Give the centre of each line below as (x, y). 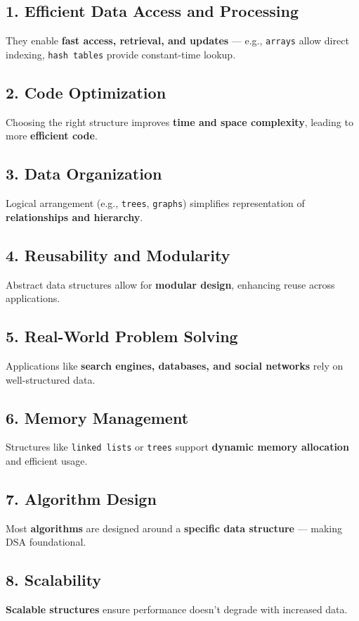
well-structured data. (51, 379)
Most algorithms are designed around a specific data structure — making (174, 528)
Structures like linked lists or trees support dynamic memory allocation (177, 447)
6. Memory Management (97, 417)
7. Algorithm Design (81, 498)
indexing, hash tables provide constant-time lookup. (121, 54)
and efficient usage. (47, 460)
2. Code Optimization (86, 92)
